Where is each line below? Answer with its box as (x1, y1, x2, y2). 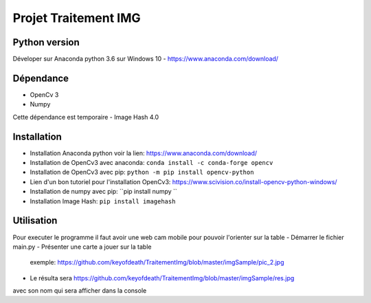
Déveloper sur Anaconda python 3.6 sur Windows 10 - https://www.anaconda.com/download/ (12, 55, 278, 63)
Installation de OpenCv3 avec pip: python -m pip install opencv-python (30, 168, 254, 177)
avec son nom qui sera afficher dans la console (12, 287, 147, 295)
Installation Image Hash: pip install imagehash (30, 197, 176, 205)
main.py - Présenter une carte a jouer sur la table (12, 243, 152, 251)
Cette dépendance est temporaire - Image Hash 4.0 (12, 113, 159, 121)
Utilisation (12, 215, 58, 227)
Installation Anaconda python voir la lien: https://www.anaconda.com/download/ (30, 148, 258, 157)
